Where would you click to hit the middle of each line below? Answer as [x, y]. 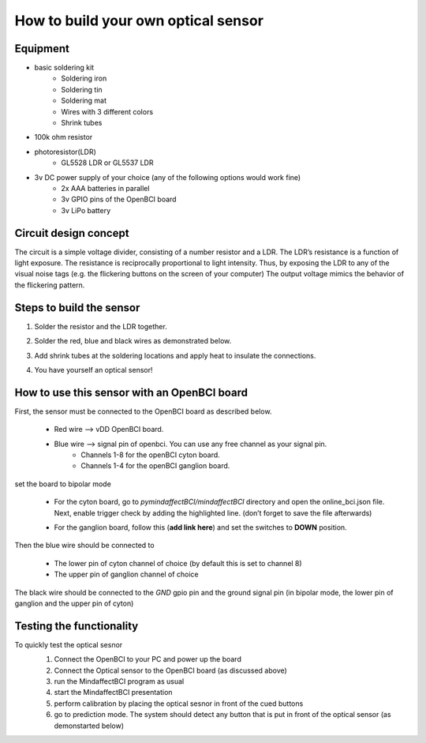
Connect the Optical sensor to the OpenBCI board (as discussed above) [170, 670]
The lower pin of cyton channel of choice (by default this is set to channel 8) [178, 563]
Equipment [42, 49]
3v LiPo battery [86, 210]
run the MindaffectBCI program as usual [119, 681]
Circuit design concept [72, 233]
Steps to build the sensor [77, 308]
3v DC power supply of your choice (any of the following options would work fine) [168, 177]
